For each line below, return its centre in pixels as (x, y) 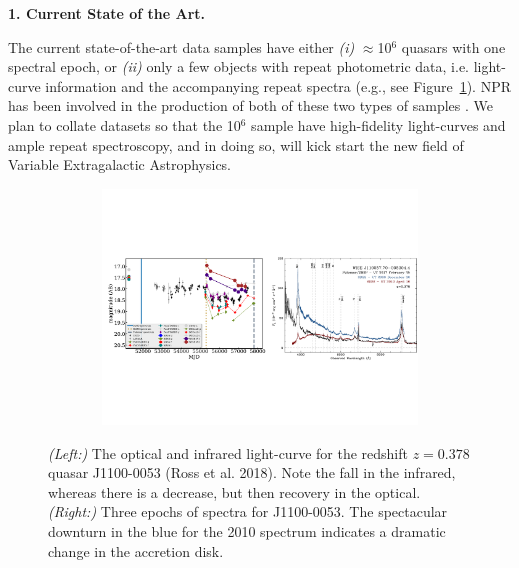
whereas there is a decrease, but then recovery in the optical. (234, 491)
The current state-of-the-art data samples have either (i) (181, 46)
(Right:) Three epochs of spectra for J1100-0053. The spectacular (248, 511)
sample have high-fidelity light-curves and (378, 124)
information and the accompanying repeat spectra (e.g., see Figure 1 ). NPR (278, 85)
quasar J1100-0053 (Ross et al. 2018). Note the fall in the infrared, (252, 472)
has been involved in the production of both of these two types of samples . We (250, 105)
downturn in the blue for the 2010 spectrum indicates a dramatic (247, 530)
